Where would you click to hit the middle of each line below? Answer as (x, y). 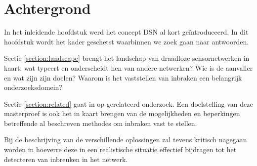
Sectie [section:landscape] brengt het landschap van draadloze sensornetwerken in (127, 58)
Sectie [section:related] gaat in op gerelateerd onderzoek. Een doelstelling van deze (128, 104)
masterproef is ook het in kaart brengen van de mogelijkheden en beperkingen (122, 113)
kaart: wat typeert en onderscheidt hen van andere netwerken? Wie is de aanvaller (128, 67)
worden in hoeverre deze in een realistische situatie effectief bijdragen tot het (120, 149)
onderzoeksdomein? (33, 87)
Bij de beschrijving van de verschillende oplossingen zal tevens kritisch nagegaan (126, 140)
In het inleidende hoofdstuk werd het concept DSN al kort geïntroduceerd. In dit (126, 32)
